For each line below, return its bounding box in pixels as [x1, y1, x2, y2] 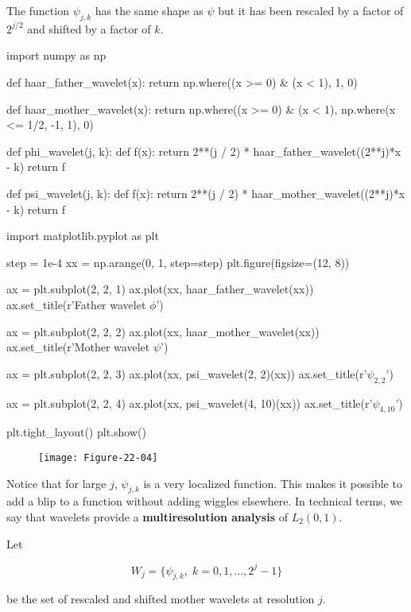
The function [6, 2, 69, 18]
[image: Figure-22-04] [38, 451, 158, 463]
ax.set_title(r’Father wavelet [6, 296, 146, 312]
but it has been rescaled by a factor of [218, 2, 404, 18]
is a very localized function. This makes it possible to [143, 474, 402, 491]
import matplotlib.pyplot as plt [6, 227, 159, 244]
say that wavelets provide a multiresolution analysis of [6, 508, 288, 525]
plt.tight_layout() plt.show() [6, 424, 146, 440]
